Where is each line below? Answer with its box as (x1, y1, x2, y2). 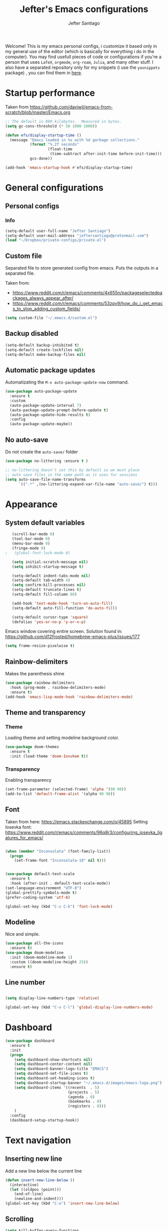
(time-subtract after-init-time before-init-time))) (49, 152, 162, 157)
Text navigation (5, 1135, 71, 1146)
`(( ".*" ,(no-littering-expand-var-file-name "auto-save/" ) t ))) (18, 481, 157, 486)
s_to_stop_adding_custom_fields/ (12, 306, 80, 312)
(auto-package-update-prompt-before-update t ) (9, 408, 108, 413)
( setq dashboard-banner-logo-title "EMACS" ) (14, 1066, 108, 1071)
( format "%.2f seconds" (29, 142, 79, 147)
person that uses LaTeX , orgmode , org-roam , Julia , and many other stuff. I (5, 59, 153, 65)
